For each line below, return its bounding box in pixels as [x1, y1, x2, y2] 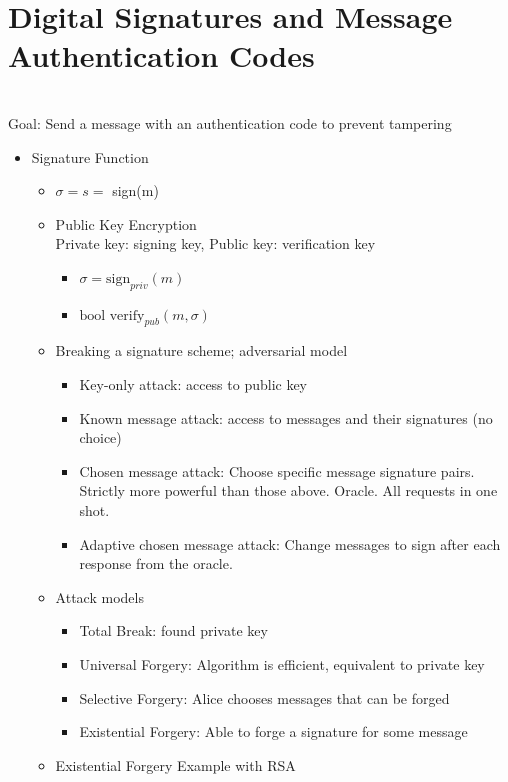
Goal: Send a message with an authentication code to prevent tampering [8, 112, 452, 133]
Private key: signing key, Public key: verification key [55, 233, 376, 254]
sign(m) [112, 180, 159, 201]
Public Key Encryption [55, 213, 197, 234]
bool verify [79, 308, 145, 323]
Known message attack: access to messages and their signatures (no [79, 407, 493, 428]
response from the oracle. [79, 553, 233, 574]
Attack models [55, 586, 144, 607]
